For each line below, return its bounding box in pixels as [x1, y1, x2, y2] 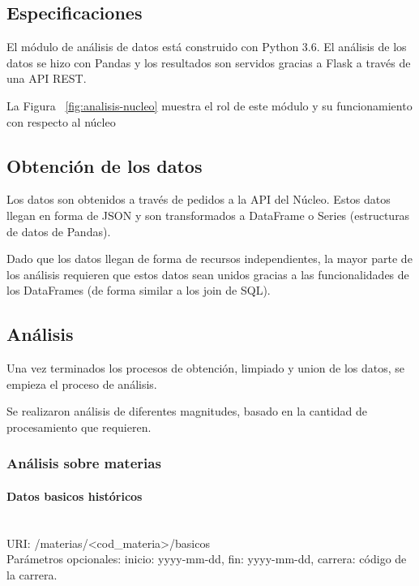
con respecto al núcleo [6, 113, 116, 130]
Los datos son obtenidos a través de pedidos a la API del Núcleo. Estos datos [6, 191, 391, 208]
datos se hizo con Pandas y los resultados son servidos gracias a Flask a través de [6, 54, 411, 71]
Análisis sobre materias [6, 453, 161, 473]
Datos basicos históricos [6, 487, 143, 504]
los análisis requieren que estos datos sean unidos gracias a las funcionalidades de [6, 265, 409, 282]
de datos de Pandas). [6, 222, 111, 239]
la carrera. [6, 566, 58, 583]
